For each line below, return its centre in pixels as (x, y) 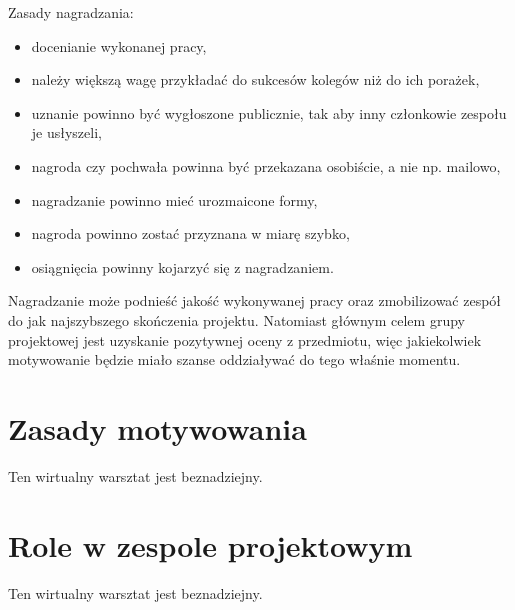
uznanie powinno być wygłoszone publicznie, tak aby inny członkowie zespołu (269, 112)
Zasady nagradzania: (71, 12)
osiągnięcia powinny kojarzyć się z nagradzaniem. (182, 266)
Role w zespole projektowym (210, 544)
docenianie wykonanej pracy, (119, 45)
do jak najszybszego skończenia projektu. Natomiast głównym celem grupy (236, 319)
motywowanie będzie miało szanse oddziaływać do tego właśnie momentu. (234, 359)
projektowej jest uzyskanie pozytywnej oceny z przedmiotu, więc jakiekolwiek (245, 339)
